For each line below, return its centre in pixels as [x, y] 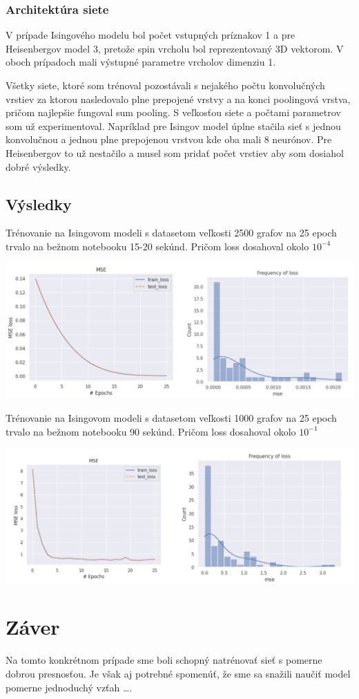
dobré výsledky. [38, 166]
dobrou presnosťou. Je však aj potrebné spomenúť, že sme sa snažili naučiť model [178, 673]
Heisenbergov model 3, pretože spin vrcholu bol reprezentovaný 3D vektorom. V [175, 48]
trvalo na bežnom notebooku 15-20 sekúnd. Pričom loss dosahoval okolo [157, 246]
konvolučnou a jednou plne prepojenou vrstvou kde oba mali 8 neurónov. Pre [169, 139]
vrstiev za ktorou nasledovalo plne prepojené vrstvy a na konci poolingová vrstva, [178, 99]
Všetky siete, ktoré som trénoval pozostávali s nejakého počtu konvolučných [165, 85]
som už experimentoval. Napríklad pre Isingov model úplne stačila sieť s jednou [173, 125]
